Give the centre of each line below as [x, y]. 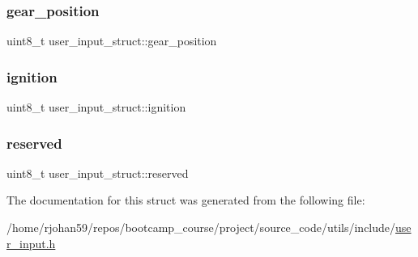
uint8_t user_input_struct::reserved [98, 173]
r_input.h [31, 243]
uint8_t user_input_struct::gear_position [112, 41]
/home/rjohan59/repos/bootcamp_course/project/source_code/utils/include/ [201, 228]
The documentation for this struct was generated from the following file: [186, 200]
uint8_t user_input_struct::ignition [96, 107]
